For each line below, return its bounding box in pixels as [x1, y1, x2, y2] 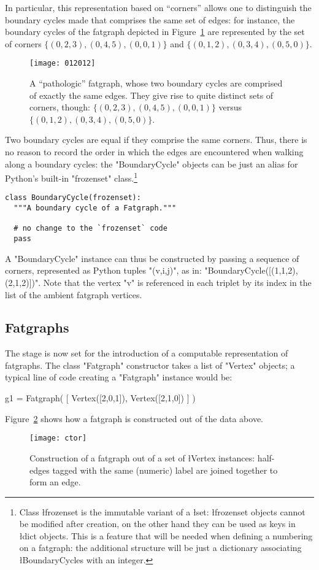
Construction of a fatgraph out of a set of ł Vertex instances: [29, 451, 255, 464]
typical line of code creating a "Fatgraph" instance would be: [5, 371, 233, 383]
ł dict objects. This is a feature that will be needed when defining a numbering [19, 529, 313, 542]
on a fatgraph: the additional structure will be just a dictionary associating [19, 541, 302, 554]
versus [218, 101, 242, 114]
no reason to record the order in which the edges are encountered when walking [5, 145, 304, 158]
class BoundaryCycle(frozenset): [5, 193, 141, 202]
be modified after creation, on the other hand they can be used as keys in [19, 517, 296, 530]
